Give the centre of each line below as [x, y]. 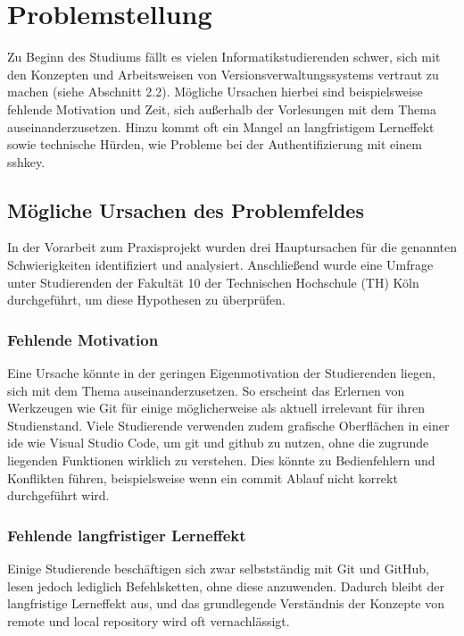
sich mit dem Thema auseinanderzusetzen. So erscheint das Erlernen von [206, 390]
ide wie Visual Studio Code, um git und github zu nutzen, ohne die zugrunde [218, 443]
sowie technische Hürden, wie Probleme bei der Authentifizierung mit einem [215, 144]
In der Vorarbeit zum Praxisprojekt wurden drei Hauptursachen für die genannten [232, 247]
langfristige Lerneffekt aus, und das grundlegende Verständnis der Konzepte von [226, 603]
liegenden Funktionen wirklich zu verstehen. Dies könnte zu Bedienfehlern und [221, 460]
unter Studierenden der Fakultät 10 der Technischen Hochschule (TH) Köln [213, 282]
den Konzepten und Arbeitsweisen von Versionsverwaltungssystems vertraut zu [223, 74]
